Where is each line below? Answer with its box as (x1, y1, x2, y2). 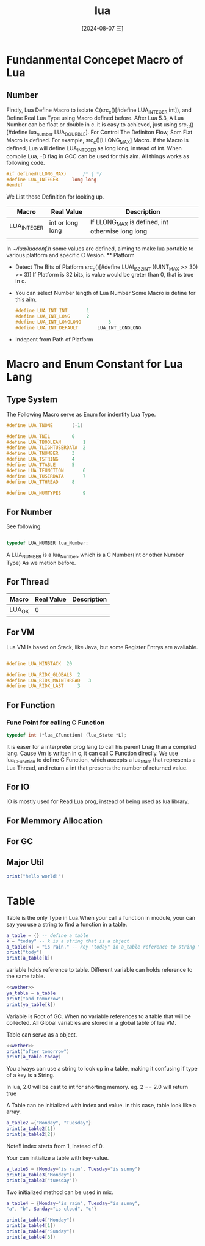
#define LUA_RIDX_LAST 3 (6, 683, 81, 689)
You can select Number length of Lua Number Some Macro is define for (15, 290, 196, 297)
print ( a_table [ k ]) (6, 955, 53, 961)
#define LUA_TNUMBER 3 (6, 450, 75, 457)
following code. (6, 159, 45, 166)
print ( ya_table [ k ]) (6, 1001, 56, 1008)
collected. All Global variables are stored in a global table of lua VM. (6, 1019, 177, 1026)
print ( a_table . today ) (6, 1054, 62, 1060)
